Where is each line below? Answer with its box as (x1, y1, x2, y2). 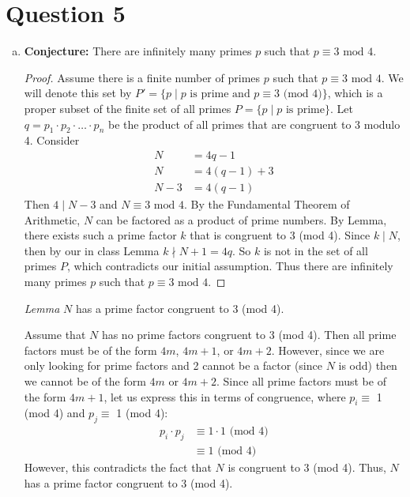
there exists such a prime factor (24, 227, 177, 243)
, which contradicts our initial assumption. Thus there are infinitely (67, 258, 393, 274)
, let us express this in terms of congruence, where (103, 388, 346, 405)
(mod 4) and (24, 405, 85, 421)
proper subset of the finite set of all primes (24, 100, 231, 116)
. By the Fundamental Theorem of (183, 195, 350, 212)
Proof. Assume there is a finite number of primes (24, 69, 261, 85)
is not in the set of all (263, 242, 368, 258)
